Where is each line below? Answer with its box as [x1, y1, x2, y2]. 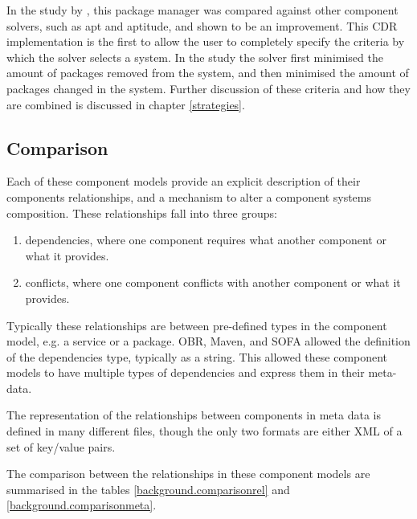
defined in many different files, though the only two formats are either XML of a [6, 423, 403, 439]
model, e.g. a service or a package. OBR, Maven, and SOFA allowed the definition [6, 333, 411, 349]
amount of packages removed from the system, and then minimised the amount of [6, 64, 409, 81]
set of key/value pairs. [6, 438, 116, 455]
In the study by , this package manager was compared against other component [6, 2, 399, 18]
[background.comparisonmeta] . [6, 497, 157, 513]
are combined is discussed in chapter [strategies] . [6, 96, 245, 112]
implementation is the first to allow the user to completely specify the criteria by [6, 33, 405, 50]
